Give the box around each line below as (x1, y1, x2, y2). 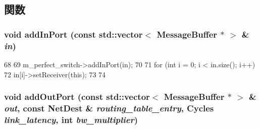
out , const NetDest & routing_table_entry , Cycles (4, 101, 214, 114)
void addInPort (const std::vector (4, 28, 143, 40)
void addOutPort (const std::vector (4, 90, 150, 103)
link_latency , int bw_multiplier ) (4, 113, 138, 125)
